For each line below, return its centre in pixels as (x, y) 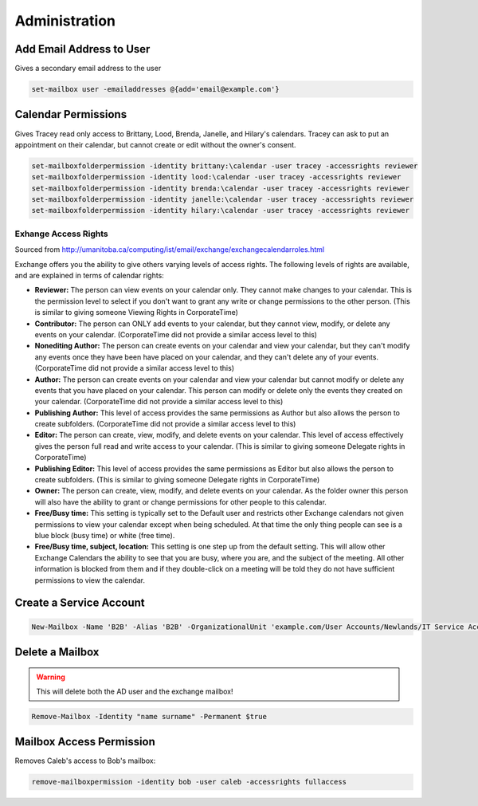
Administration (65, 21)
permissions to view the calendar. (90, 580)
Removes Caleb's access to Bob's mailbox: (85, 761)
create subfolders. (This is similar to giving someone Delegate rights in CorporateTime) (177, 480)
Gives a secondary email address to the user (88, 69)
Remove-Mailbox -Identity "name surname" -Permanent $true (149, 716)
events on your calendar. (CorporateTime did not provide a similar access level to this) (176, 334)
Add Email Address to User (82, 49)
